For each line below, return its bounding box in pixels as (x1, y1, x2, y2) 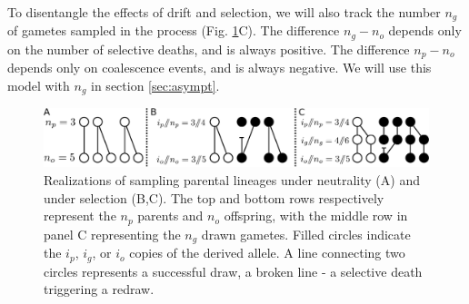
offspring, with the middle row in (224, 206, 408, 225)
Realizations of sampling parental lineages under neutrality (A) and (44, 171, 420, 189)
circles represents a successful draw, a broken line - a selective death (44, 261, 423, 280)
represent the (44, 206, 116, 225)
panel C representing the (44, 224, 181, 243)
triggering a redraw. (44, 279, 155, 299)
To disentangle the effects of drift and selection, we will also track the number (7, 3, 441, 21)
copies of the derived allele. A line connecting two (129, 243, 405, 262)
